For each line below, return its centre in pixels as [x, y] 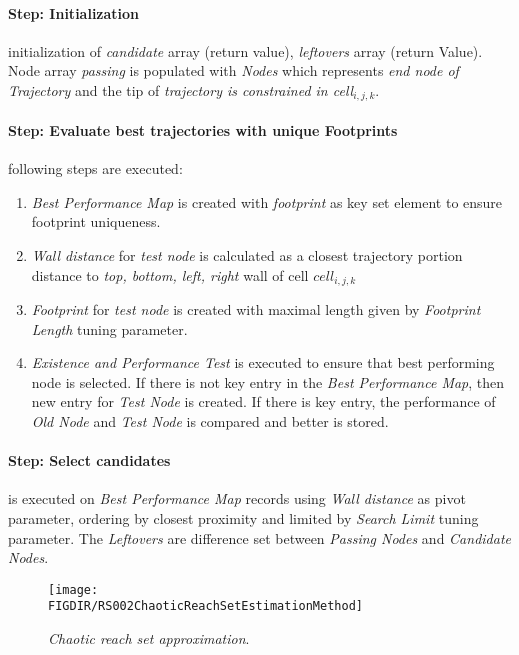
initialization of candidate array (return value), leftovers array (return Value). [245, 50]
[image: [73, 589]
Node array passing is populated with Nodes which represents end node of [233, 70]
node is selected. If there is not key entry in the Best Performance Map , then [268, 381]
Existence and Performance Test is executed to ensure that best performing [263, 362]
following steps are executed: [95, 168]
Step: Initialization [74, 12]
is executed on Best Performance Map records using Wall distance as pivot [237, 498]
